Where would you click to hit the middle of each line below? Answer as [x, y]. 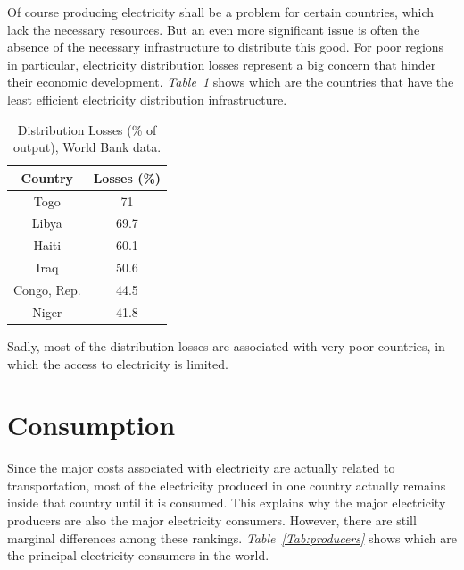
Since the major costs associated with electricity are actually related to [201, 468]
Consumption [91, 425]
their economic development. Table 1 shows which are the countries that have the [231, 82]
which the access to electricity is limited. [118, 363]
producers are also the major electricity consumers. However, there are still [212, 520]
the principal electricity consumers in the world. [138, 555]
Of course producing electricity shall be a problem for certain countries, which [221, 12]
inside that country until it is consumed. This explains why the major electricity [227, 503]
